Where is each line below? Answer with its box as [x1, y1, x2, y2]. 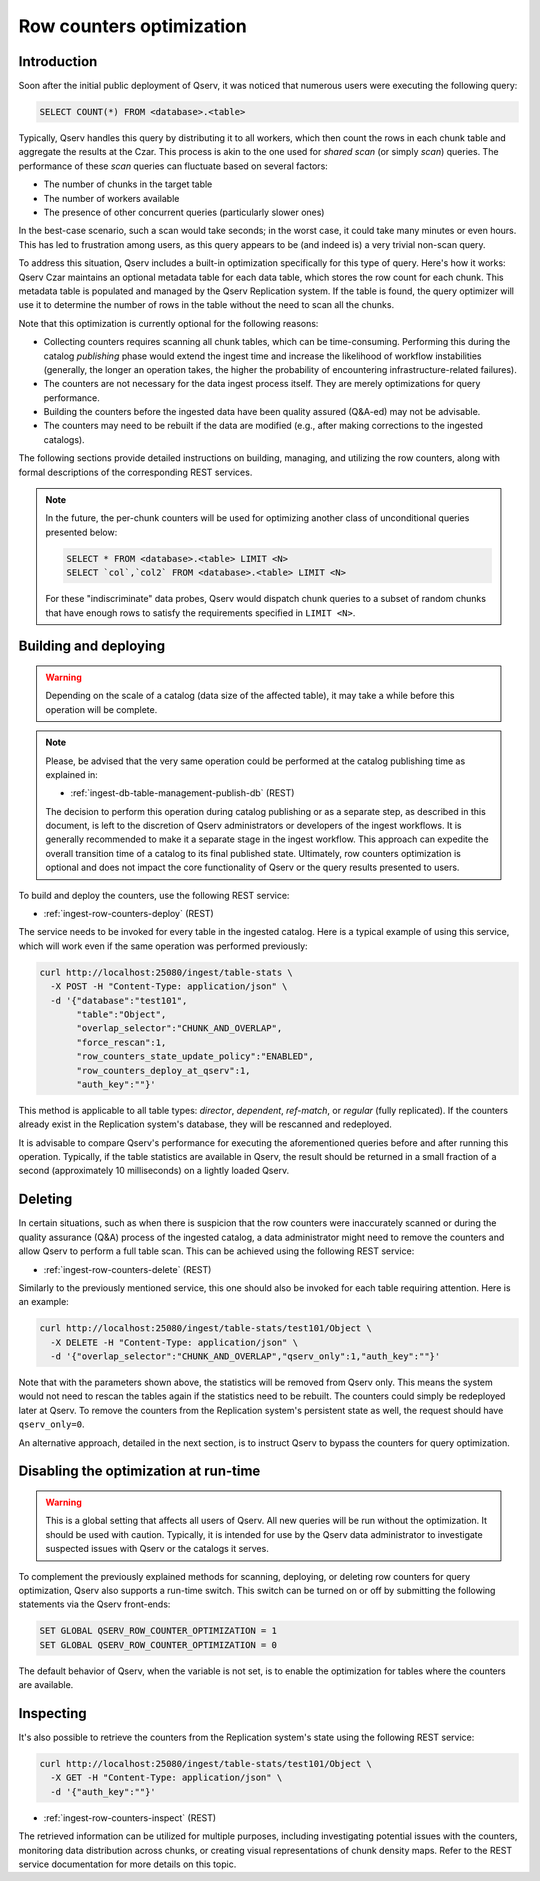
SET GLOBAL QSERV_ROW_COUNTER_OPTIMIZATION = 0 [39, 1639, 277, 1650]
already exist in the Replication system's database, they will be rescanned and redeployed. [18, 1118, 392, 1130]
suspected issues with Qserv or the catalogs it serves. [45, 1543, 269, 1555]
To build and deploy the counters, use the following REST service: [18, 889, 290, 901]
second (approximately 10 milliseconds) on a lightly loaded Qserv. [18, 1165, 290, 1177]
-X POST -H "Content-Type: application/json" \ [50, 981, 288, 992]
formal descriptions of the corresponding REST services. [18, 466, 253, 478]
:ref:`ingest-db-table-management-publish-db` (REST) [70, 787, 295, 799]
